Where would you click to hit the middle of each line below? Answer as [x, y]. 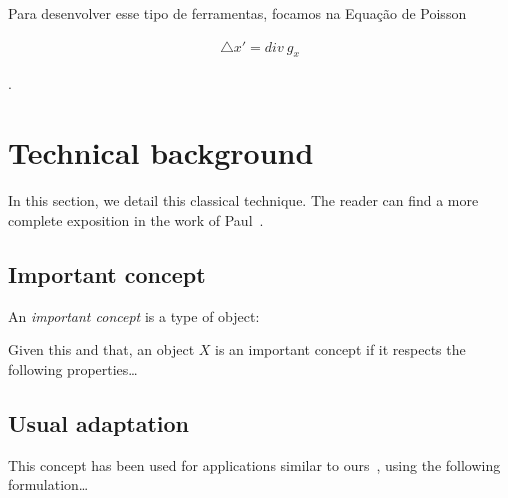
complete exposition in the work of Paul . [136, 219]
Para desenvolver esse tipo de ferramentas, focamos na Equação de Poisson [237, 13]
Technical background [161, 152]
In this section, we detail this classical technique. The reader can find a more [243, 200]
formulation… [48, 484]
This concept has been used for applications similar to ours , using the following [254, 464]
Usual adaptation [99, 422]
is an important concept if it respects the [340, 349]
